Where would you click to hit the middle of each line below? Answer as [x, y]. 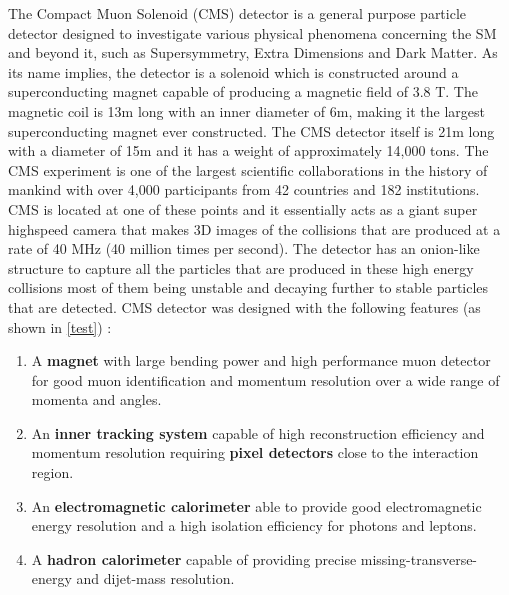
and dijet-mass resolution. [155, 578]
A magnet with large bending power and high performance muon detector [261, 360]
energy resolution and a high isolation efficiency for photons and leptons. [254, 525]
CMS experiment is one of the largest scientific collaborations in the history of [248, 169]
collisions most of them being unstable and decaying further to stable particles [248, 287]
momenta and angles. [96, 399]
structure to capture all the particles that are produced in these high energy [241, 267]
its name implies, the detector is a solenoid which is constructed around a [233, 71]
